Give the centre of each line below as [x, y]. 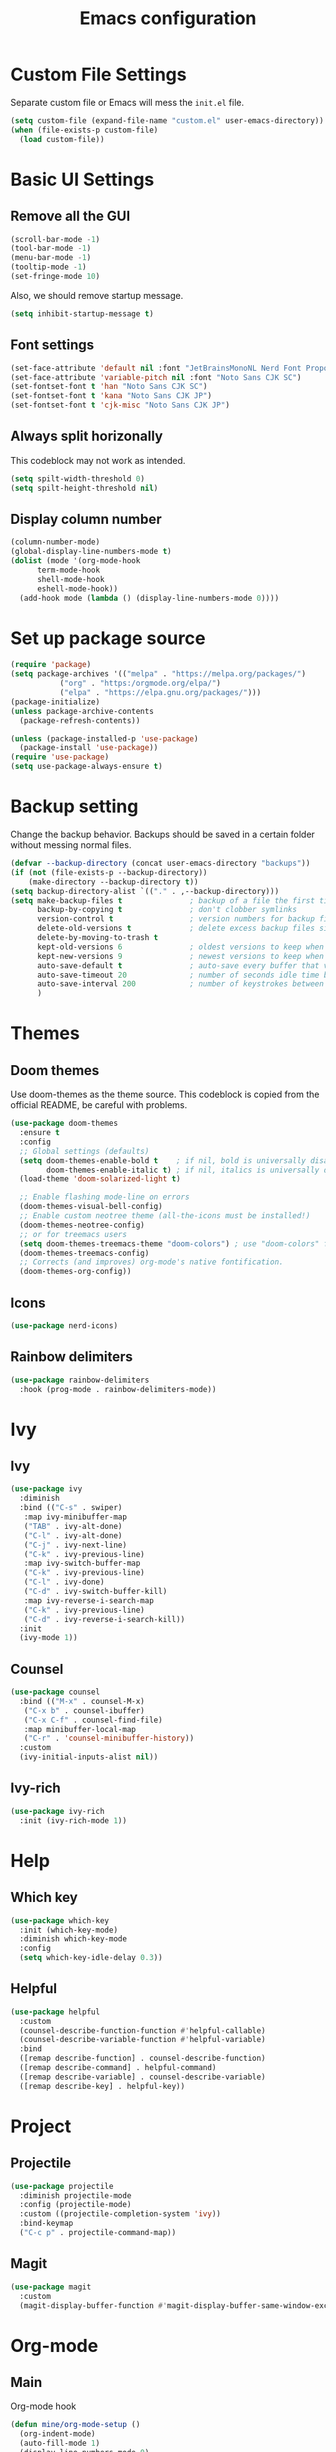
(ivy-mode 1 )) [48, 1638]
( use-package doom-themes [64, 1123]
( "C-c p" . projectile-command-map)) [98, 2233]
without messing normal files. [71, 845]
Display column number [86, 518]
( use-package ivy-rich [57, 1811]
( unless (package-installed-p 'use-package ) [104, 738]
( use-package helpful [55, 2012]
